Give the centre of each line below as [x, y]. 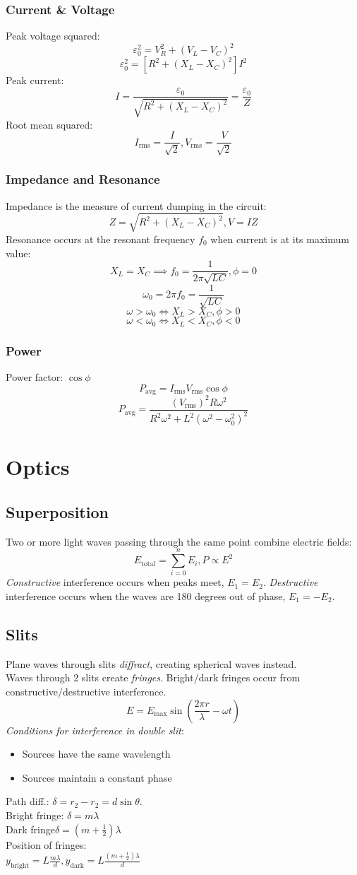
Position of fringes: [46, 844]
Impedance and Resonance [83, 179]
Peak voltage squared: [53, 36]
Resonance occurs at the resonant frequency [101, 239]
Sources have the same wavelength [96, 754]
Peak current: [35, 80]
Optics [38, 467]
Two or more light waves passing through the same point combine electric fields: [179, 541]
